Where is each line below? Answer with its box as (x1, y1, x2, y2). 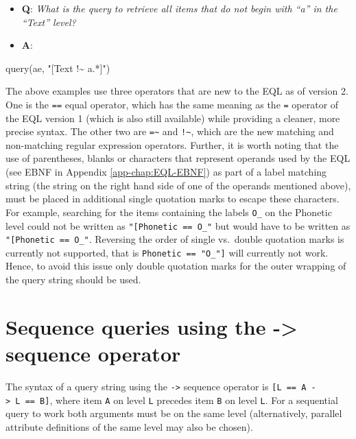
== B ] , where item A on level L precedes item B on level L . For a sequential (25, 392, 338, 407)
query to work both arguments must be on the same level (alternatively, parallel (5, 406, 342, 420)
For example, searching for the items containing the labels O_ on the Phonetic (5, 204, 332, 219)
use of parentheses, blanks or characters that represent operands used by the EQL (5, 151, 351, 165)
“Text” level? (21, 14, 76, 29)
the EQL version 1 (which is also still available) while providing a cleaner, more (5, 110, 340, 125)
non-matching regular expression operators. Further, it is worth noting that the (5, 137, 339, 152)
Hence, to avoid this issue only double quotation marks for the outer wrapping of (5, 259, 346, 273)
